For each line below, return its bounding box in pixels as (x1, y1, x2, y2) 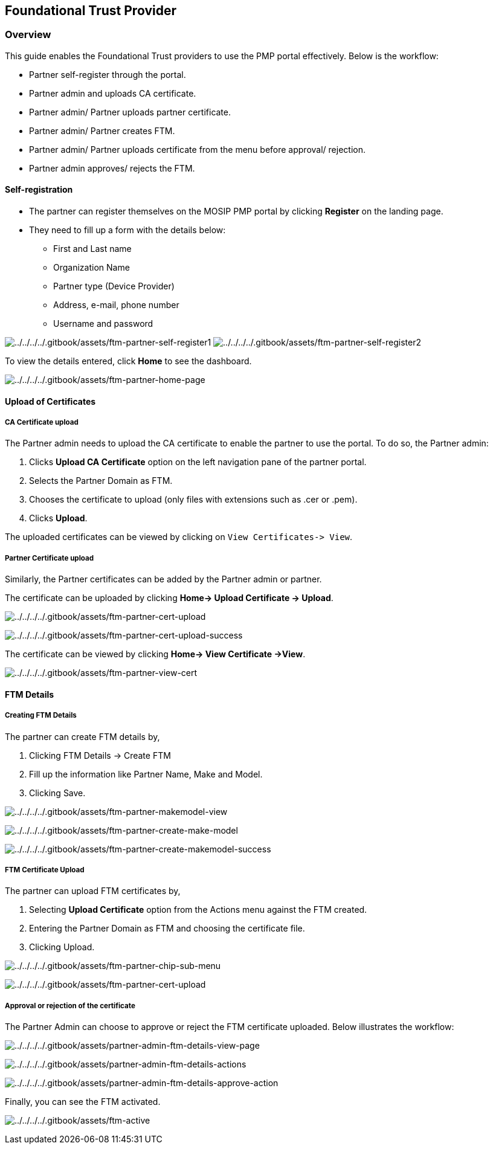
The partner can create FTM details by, (5, 731, 160, 742)
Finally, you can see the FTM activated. (5, 1096, 161, 1107)
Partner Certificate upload (5, 553, 94, 562)
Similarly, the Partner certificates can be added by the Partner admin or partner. (5, 574, 322, 585)
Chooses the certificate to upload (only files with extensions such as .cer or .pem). (29, 494, 358, 505)
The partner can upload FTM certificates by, (5, 886, 181, 896)
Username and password (53, 318, 153, 329)
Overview (5, 28, 51, 41)
